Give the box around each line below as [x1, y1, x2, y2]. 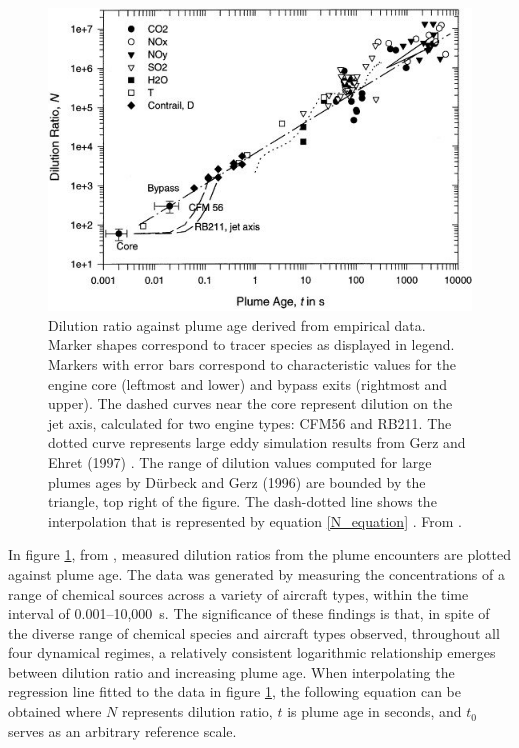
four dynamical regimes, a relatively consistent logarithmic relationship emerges [8, 642, 496, 663]
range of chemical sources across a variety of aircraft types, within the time [8, 583, 469, 604]
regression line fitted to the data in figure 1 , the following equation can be [8, 681, 461, 702]
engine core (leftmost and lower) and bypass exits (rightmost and [48, 373, 448, 394]
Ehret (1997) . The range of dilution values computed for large [48, 451, 432, 472]
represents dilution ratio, [121, 701, 273, 722]
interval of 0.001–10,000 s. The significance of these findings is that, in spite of [8, 603, 490, 624]
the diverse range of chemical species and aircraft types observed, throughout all [8, 622, 500, 643]
